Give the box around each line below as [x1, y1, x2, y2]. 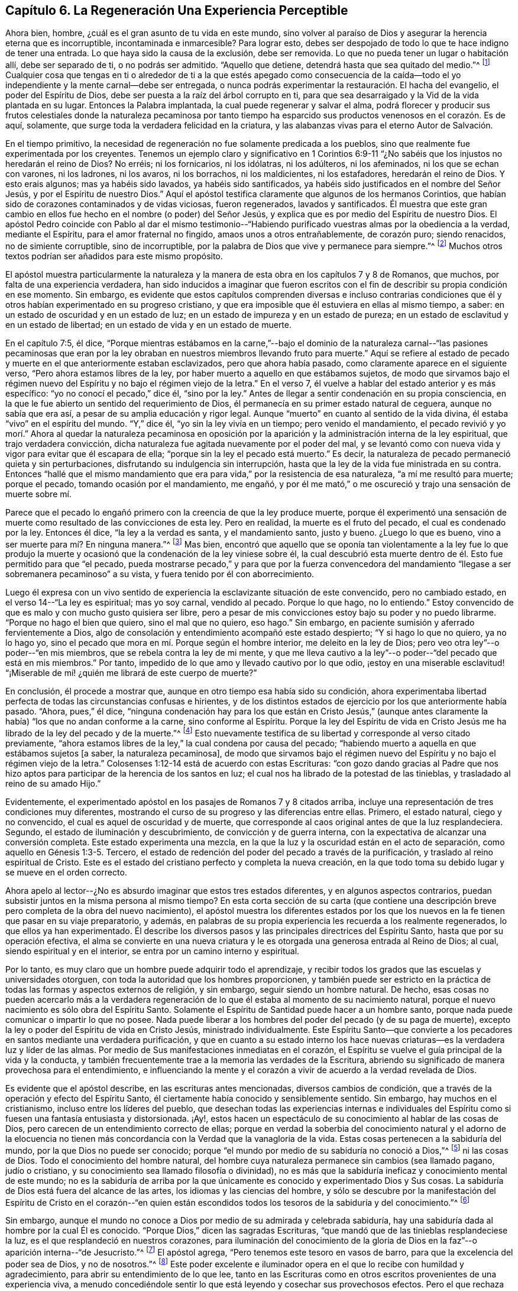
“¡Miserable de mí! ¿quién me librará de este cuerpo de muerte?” [5, 668, 257, 678]
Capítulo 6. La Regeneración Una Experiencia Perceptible [5, 3, 348, 18]
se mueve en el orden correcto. [5, 867, 127, 878]
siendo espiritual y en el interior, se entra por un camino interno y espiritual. [5, 946, 300, 957]
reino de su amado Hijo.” [5, 778, 101, 789]
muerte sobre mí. [5, 488, 72, 499]
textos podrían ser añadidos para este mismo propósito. [5, 250, 223, 261]
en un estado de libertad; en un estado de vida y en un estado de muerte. [5, 319, 292, 330]
